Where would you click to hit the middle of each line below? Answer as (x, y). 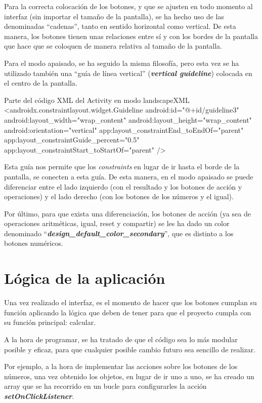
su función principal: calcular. (50, 322)
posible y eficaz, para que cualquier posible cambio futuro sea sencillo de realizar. (130, 349)
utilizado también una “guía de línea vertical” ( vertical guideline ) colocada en (128, 73)
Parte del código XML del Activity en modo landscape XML (97, 100)
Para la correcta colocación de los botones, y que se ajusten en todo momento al (128, 6)
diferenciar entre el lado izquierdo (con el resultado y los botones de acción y (123, 186)
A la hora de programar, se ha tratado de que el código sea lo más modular (121, 339)
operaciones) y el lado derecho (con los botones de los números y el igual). (119, 196)
